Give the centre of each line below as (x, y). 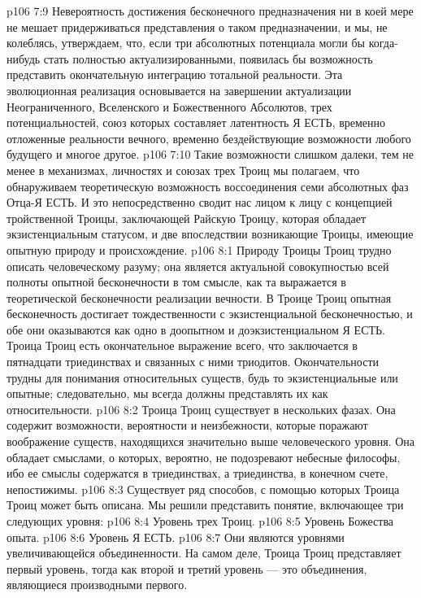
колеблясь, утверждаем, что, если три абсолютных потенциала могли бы (186, 43)
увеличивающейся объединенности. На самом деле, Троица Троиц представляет (204, 553)
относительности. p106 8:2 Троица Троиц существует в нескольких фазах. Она (201, 409)
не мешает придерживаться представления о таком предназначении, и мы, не (197, 26)
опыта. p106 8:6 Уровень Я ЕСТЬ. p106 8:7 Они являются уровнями (176, 537)
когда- (383, 43)
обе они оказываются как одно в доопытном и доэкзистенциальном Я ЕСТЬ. (196, 329)
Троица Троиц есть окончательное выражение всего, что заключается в (182, 345)
